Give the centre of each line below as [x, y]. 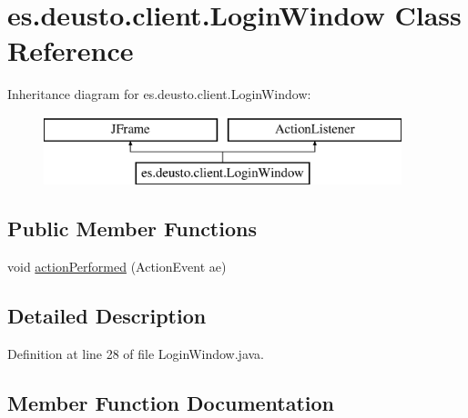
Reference [71, 50]
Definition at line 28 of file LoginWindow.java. [136, 354]
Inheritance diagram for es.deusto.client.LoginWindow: [159, 94]
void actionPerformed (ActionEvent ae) [117, 267]
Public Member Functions [132, 229]
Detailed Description [107, 316]
